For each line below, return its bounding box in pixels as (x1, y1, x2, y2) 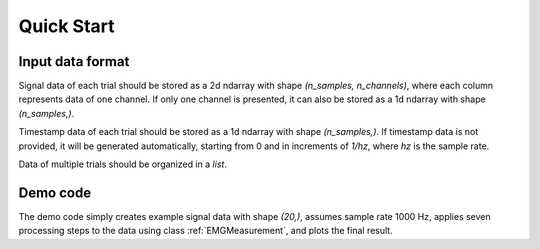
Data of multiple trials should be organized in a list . (18, 158, 227, 170)
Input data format (18, 53, 130, 70)
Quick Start (18, 15, 115, 37)
